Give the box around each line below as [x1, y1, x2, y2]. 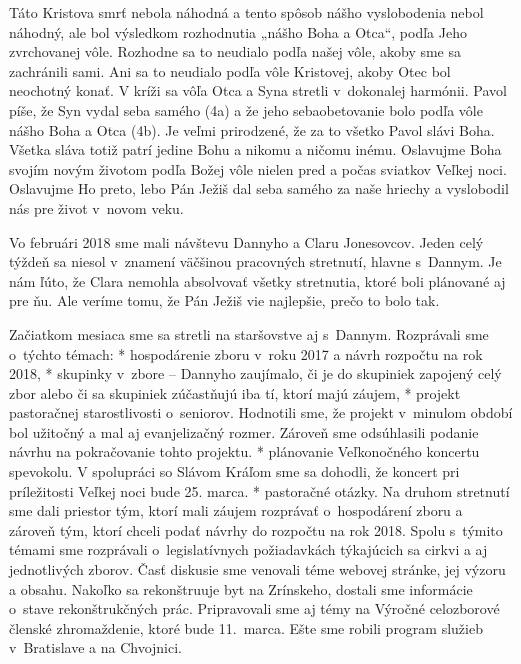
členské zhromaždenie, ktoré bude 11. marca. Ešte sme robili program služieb [9, 617, 483, 638]
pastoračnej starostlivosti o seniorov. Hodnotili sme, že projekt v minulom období [9, 402, 513, 423]
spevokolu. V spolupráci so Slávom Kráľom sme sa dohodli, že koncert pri [9, 461, 460, 482]
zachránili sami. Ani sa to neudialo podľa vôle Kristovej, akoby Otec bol [9, 60, 451, 81]
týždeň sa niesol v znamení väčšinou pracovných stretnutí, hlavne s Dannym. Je [9, 251, 502, 272]
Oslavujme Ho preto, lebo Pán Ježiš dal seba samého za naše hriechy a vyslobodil [9, 178, 509, 199]
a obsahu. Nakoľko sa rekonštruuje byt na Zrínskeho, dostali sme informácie [9, 578, 473, 599]
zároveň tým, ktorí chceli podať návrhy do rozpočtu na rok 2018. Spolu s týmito [9, 519, 503, 540]
